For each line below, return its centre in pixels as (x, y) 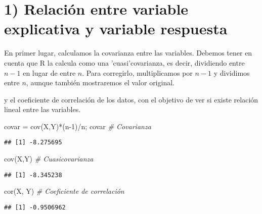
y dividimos (232, 72)
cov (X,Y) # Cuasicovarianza (49, 159)
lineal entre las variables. (42, 109)
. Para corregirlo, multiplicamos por (137, 72)
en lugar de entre (49, 72)
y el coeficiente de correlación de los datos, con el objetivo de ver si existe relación (131, 99)
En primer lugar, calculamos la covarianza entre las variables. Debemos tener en (128, 53)
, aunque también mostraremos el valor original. (100, 83)
